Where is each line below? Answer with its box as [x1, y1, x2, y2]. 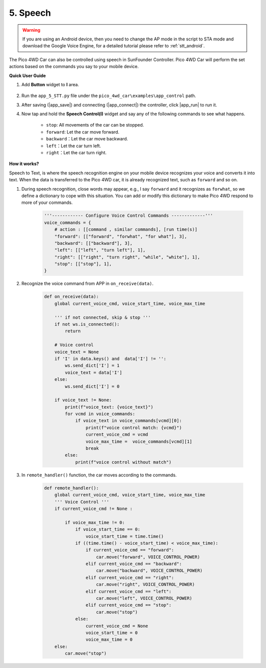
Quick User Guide [9, 72, 46, 78]
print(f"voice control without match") [75, 459, 172, 465]
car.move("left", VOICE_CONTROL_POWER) [96, 596, 193, 601]
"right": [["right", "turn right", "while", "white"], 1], [54, 254, 200, 260]
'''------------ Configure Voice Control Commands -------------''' [44, 213, 213, 219]
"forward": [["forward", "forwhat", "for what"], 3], [54, 234, 187, 239]
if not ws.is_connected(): [54, 322, 120, 327]
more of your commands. [21, 200, 73, 205]
